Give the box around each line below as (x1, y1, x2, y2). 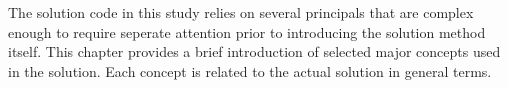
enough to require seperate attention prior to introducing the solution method (8, 21, 486, 42)
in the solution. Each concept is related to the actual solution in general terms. (8, 60, 492, 81)
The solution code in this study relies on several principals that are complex (8, 2, 474, 22)
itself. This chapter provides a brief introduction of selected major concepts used (8, 41, 501, 62)
